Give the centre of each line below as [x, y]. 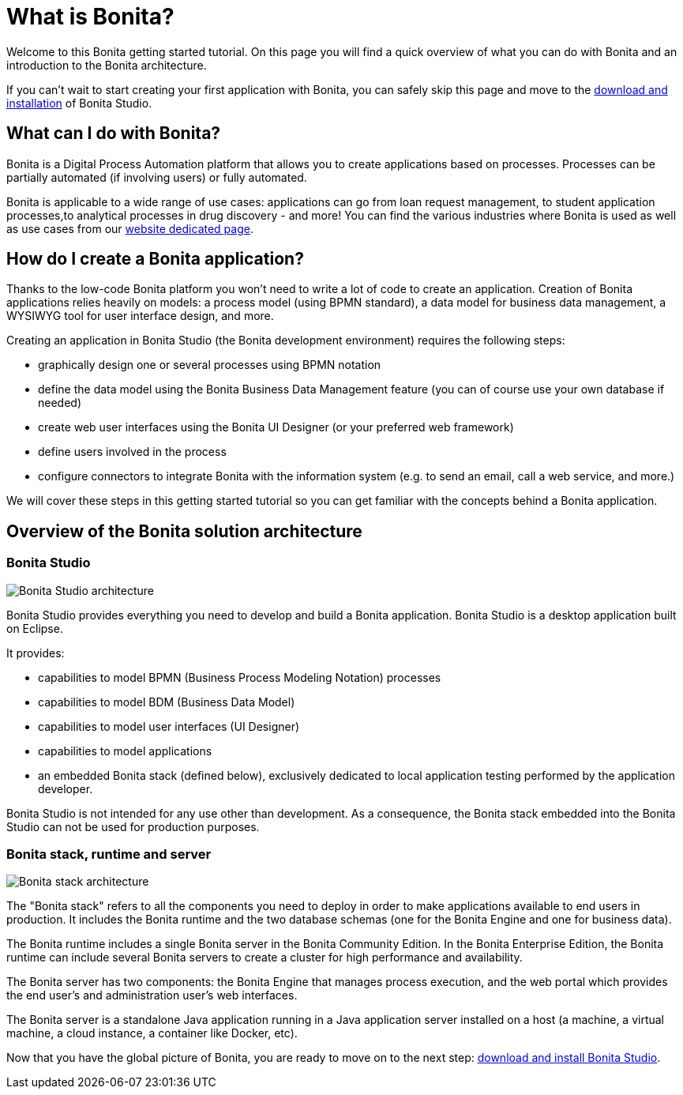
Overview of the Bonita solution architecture [184, 531]
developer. [66, 788]
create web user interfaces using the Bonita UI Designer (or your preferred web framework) [276, 427]
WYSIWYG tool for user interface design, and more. [140, 316]
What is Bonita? [90, 17]
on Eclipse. [35, 628]
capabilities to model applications [125, 751]
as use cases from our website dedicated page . [130, 228]
